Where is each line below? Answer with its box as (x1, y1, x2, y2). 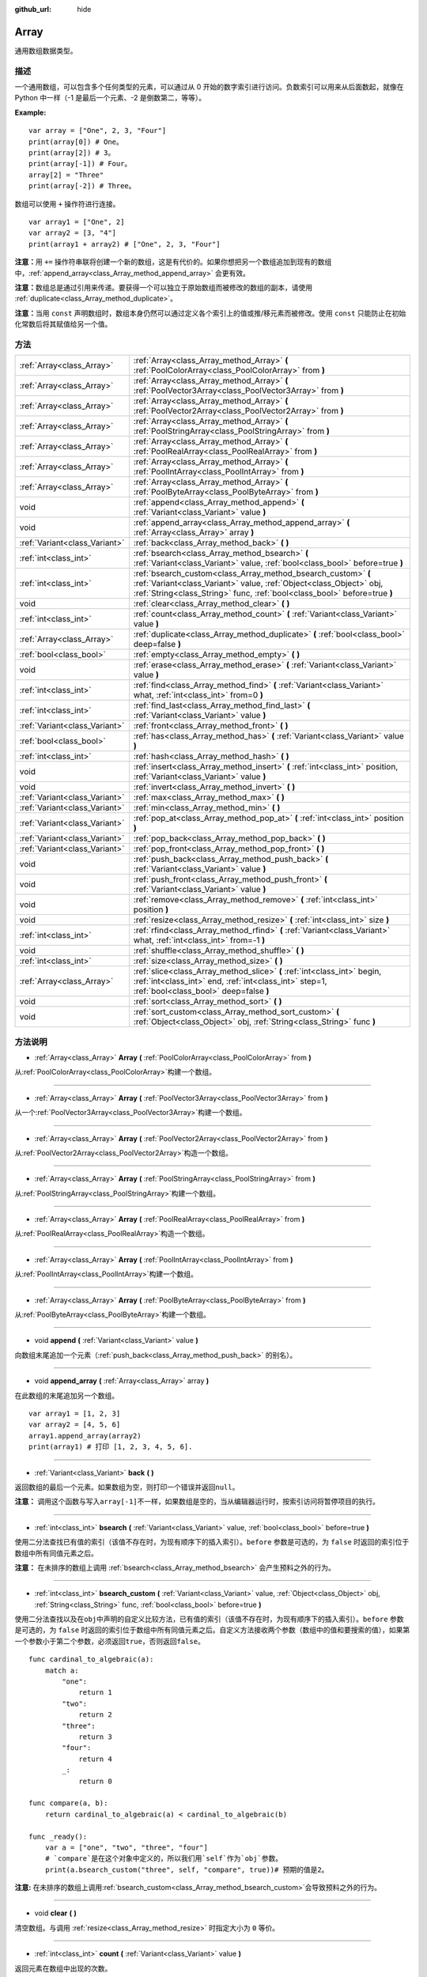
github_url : (14, 5, 51, 13)
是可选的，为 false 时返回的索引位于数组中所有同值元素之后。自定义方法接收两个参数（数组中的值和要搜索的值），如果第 (14, 1625, 410, 1635)
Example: (14, 108, 47, 117)
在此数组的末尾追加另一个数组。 (14, 1390, 119, 1400)
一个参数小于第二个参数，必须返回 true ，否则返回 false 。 (14, 1636, 205, 1646)
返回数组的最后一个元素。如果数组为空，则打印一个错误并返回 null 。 (14, 1482, 240, 1491)
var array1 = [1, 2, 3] (28, 1409, 121, 1418)
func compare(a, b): (28, 1799, 108, 1808)
